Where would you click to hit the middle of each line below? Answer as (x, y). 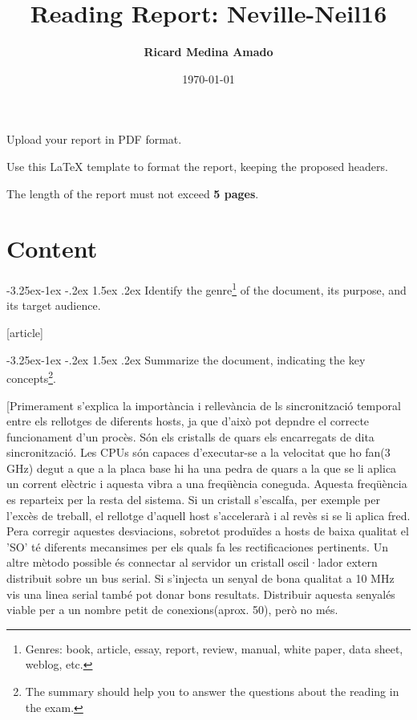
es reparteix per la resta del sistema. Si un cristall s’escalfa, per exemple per (193, 500)
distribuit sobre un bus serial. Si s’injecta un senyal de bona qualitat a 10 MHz (200, 578)
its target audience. (54, 305)
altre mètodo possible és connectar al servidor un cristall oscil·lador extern (192, 562)
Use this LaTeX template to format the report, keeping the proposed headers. (197, 166)
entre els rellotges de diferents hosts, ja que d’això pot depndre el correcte (188, 421)
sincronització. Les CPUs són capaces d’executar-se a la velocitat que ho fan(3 (198, 452)
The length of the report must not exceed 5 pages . (133, 193)
